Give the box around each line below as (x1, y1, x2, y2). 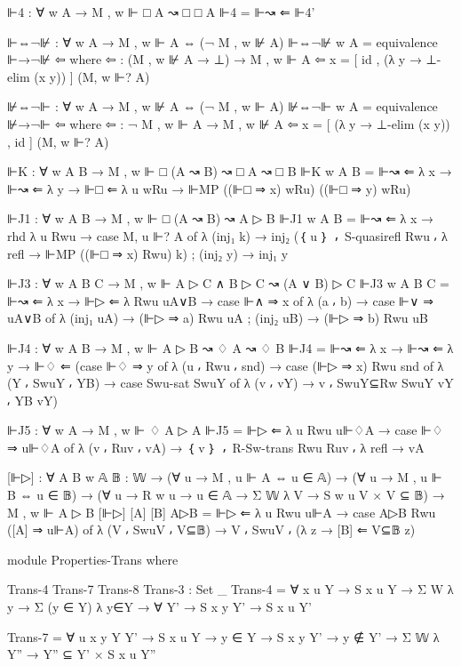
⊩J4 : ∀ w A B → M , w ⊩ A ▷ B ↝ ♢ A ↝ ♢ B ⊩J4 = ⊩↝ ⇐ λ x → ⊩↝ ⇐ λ (7, 338, 454, 357)
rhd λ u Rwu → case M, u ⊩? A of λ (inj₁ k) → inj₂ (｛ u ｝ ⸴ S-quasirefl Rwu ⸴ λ (7, 226, 448, 245)
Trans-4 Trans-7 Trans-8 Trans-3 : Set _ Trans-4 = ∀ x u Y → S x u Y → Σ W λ (7, 580, 454, 598)
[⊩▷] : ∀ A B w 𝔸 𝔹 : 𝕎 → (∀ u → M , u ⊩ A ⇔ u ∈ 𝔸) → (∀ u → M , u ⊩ (7, 468, 443, 486)
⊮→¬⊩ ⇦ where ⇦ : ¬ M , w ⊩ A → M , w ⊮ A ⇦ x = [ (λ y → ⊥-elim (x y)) (7, 114, 450, 132)
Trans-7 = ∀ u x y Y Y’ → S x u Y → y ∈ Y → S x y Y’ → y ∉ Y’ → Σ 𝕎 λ (7, 627, 440, 646)
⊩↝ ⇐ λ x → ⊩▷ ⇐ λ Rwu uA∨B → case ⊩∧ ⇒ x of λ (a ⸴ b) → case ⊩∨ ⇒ (7, 291, 433, 309)
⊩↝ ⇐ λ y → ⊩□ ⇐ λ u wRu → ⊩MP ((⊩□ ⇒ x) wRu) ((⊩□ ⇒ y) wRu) (7, 179, 411, 197)
